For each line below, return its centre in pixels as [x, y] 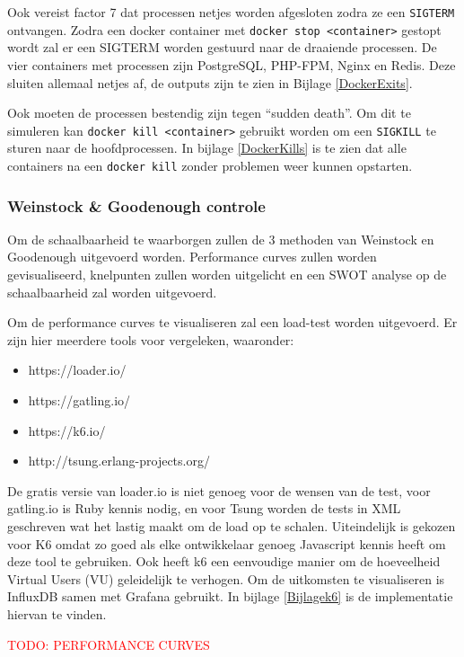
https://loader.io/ [77, 370]
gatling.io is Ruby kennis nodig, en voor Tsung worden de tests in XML [204, 508]
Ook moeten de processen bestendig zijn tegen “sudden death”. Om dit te [209, 113]
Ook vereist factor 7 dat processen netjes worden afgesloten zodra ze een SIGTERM [231, 12]
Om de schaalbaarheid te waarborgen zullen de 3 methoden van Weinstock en [221, 239]
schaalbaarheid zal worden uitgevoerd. [112, 292]
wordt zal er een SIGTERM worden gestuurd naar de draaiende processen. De [222, 47]
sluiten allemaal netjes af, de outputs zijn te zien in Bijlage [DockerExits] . [210, 82]
